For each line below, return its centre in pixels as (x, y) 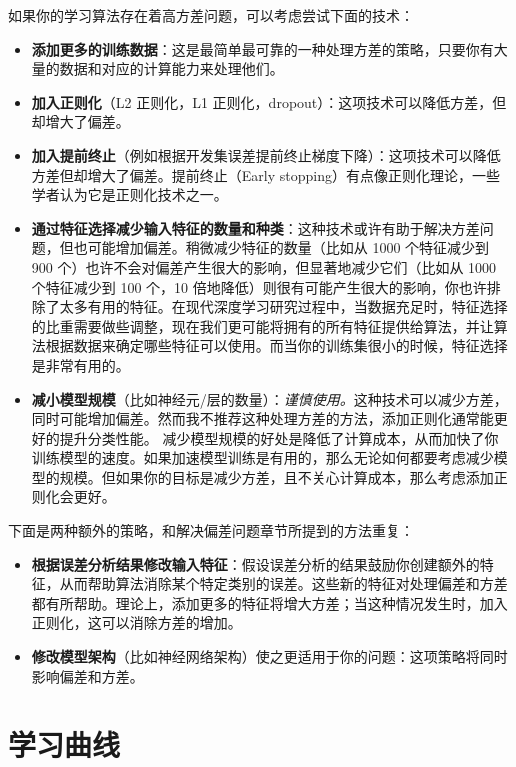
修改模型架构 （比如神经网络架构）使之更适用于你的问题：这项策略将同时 (269, 656)
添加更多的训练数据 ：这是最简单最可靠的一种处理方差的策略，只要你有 (262, 48)
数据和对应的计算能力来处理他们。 (171, 68)
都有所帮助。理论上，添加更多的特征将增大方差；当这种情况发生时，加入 (269, 602)
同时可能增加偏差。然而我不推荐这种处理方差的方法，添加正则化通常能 (262, 418)
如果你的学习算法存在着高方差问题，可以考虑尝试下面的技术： (211, 15)
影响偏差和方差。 (87, 675)
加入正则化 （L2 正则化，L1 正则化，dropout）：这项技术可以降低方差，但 (269, 101)
